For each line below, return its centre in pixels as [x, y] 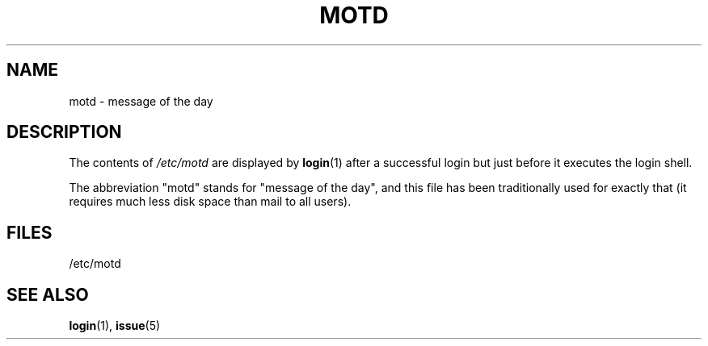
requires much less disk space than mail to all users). [210, 202]
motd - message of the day [141, 101]
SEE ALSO [48, 294]
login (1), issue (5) [115, 326]
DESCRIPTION [64, 132]
